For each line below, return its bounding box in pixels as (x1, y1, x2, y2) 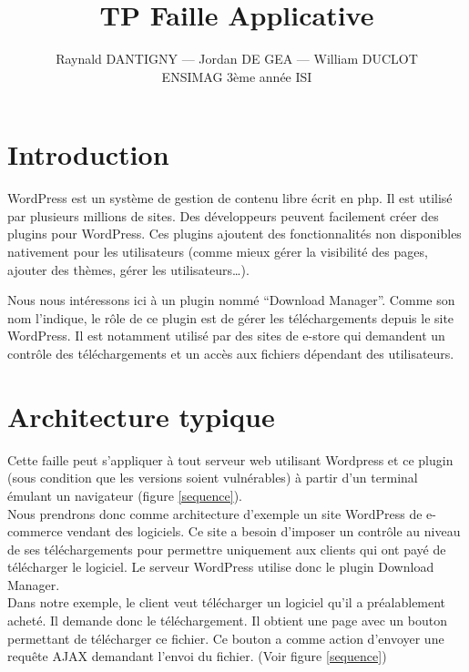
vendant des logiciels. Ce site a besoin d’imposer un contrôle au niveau (66, 522, 461, 541)
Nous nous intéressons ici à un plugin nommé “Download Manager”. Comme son (7, 290, 455, 310)
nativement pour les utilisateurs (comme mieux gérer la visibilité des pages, (7, 242, 428, 261)
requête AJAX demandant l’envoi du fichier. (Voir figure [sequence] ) (7, 647, 387, 666)
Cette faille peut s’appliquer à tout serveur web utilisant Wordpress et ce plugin (7, 450, 454, 469)
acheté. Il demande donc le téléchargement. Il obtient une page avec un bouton (7, 611, 447, 630)
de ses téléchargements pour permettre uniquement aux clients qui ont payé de (7, 539, 446, 558)
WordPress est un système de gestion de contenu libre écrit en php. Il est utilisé (7, 188, 453, 208)
